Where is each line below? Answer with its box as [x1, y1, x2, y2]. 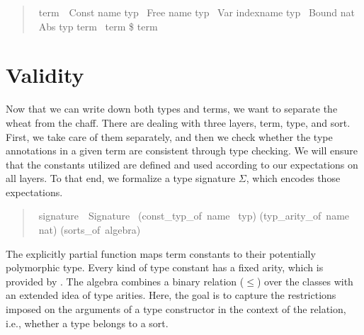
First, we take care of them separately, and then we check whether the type [6, 129, 333, 144]
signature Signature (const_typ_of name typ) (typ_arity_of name [38, 208, 350, 223]
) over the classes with [256, 273, 353, 288]
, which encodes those [246, 171, 341, 186]
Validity [6, 60, 84, 89]
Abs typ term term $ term [38, 18, 158, 33]
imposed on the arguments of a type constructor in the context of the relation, [6, 302, 346, 317]
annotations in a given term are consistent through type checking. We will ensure [6, 143, 358, 158]
